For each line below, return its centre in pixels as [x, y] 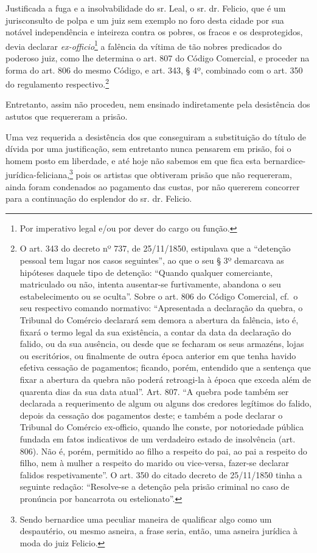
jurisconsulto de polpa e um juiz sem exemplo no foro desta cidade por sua [145, 20]
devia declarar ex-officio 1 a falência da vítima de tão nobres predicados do [144, 45]
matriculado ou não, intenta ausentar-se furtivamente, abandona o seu [150, 284]
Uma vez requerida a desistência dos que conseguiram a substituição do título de [156, 136]
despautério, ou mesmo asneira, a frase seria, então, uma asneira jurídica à [158, 531]
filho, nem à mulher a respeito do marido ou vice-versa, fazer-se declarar [155, 463]
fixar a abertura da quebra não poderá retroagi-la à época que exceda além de [165, 379]
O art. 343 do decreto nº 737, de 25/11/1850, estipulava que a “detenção [155, 248]
